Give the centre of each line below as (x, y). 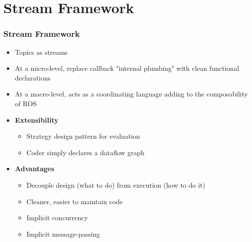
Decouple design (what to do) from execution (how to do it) (116, 185)
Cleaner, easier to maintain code (75, 201)
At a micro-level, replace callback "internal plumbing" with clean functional (127, 68)
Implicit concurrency (57, 218)
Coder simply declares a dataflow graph (86, 152)
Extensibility (36, 120)
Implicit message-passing (63, 234)
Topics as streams (41, 52)
